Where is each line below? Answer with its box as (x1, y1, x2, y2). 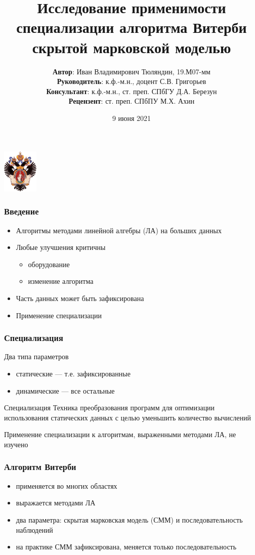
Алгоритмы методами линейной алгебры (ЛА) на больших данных (16, 225, 222, 235)
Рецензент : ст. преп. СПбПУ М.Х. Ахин (68, 96, 195, 106)
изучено (4, 439, 28, 449)
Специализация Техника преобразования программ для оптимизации (4, 402, 215, 413)
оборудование (28, 259, 70, 269)
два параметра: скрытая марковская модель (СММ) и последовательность (16, 514, 243, 525)
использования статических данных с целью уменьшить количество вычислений (4, 412, 251, 422)
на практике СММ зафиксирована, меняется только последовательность (16, 541, 237, 552)
